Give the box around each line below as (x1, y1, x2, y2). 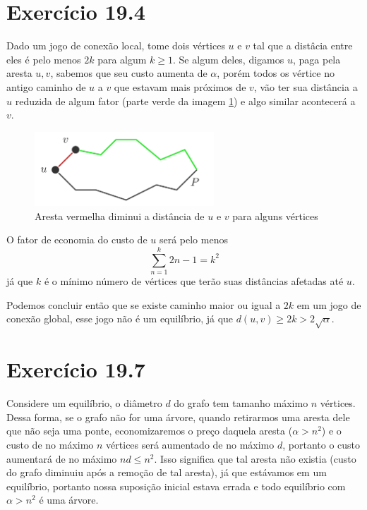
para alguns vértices (232, 208, 318, 223)
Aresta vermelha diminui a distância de (35, 208, 205, 223)
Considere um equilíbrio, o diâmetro (6, 396, 162, 411)
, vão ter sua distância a (253, 79, 358, 94)
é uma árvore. (39, 492, 99, 507)
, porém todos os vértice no (217, 66, 335, 80)
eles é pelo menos (6, 51, 81, 66)
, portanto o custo (282, 437, 361, 452)
